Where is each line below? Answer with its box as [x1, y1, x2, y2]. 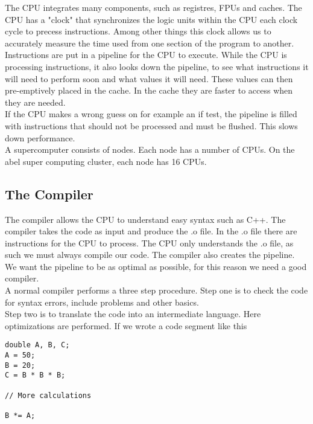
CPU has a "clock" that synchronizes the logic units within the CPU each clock [5, 13, 298, 25]
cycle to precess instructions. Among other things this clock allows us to [5, 25, 271, 37]
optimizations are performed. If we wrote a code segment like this [5, 319, 247, 332]
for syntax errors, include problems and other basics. [5, 295, 199, 308]
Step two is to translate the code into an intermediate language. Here [5, 307, 261, 320]
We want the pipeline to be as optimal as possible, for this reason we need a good [5, 260, 307, 272]
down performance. [5, 131, 75, 144]
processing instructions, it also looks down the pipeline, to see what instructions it [5, 60, 309, 72]
